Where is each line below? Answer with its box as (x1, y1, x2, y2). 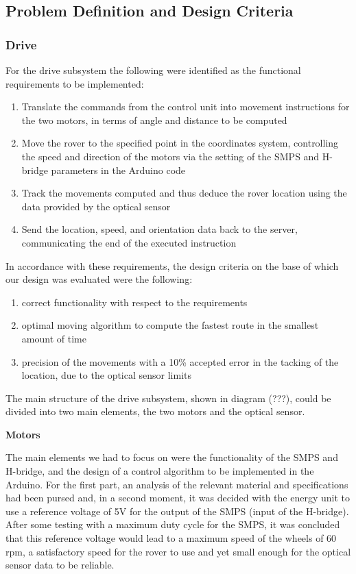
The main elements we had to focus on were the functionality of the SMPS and (5, 450, 338, 464)
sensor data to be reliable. (5, 558, 115, 572)
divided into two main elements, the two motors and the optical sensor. (5, 404, 305, 419)
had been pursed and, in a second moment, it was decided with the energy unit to (5, 490, 350, 505)
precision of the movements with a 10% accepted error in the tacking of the (21, 354, 339, 369)
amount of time (21, 331, 86, 345)
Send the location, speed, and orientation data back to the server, (21, 222, 298, 236)
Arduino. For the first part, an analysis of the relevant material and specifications (5, 477, 348, 491)
